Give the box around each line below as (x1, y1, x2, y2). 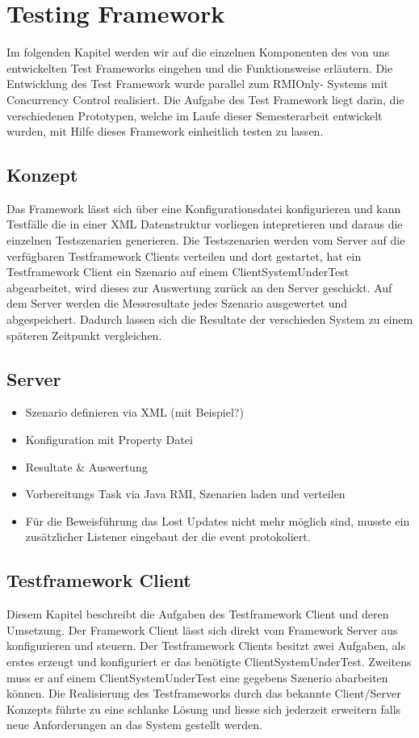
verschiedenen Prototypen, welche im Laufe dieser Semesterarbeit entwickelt (6, 107, 383, 124)
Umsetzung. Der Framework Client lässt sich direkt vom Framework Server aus (6, 621, 398, 638)
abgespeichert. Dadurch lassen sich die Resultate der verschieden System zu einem (6, 311, 413, 328)
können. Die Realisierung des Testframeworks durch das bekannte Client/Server (6, 685, 401, 702)
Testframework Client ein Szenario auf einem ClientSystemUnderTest (6, 263, 350, 280)
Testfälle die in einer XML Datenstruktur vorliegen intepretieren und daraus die (6, 216, 403, 233)
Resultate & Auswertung (25, 458, 148, 475)
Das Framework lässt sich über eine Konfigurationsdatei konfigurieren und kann (6, 199, 401, 216)
